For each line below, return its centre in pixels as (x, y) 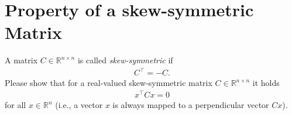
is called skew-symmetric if (125, 60)
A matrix (21, 60)
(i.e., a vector (79, 105)
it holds (266, 83)
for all (16, 105)
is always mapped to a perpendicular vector (191, 105)
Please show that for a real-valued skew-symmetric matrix (109, 83)
